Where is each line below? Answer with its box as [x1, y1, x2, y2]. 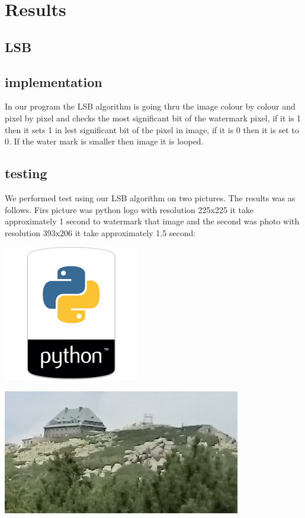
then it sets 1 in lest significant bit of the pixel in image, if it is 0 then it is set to [5, 123, 299, 136]
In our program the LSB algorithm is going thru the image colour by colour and [5, 100, 296, 112]
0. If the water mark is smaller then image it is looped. [5, 135, 204, 147]
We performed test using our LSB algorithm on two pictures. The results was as [5, 191, 296, 204]
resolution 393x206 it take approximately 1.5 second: [5, 226, 196, 239]
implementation [5, 72, 102, 91]
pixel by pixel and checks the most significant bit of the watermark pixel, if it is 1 [5, 111, 301, 124]
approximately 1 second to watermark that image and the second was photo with [5, 215, 300, 227]
